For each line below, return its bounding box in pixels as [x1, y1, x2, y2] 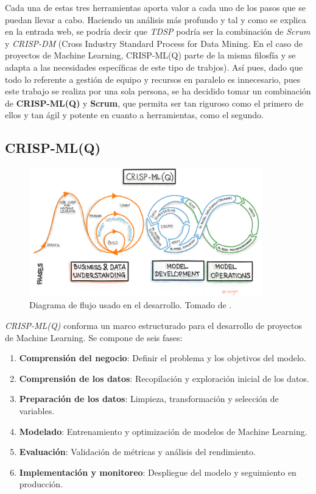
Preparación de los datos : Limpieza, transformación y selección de [19, 392, 279, 405]
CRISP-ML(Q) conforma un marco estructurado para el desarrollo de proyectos [5, 319, 302, 331]
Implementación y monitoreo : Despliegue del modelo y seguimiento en [19, 465, 297, 478]
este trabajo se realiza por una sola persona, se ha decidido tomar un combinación [5, 85, 311, 97]
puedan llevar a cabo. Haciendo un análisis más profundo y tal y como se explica [5, 13, 306, 26]
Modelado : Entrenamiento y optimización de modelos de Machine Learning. [19, 425, 307, 437]
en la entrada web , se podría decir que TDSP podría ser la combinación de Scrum [5, 25, 311, 38]
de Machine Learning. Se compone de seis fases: [5, 331, 183, 344]
